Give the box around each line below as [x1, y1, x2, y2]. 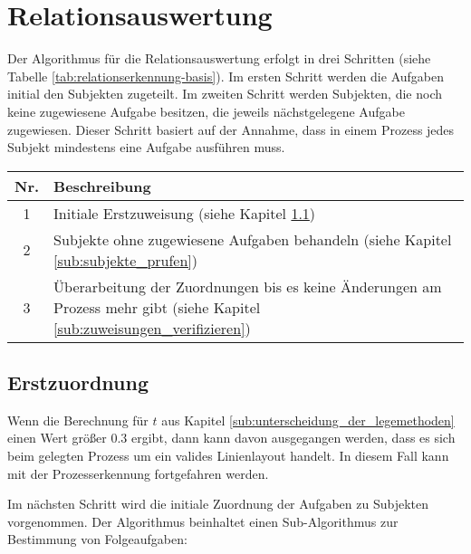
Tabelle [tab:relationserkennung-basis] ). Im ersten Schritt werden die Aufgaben [7, 66, 444, 85]
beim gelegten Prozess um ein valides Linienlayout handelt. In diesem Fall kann [7, 446, 449, 465]
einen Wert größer [7, 428, 107, 447]
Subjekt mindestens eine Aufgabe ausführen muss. [7, 138, 285, 157]
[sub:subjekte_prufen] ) [53, 249, 198, 271]
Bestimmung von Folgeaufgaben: [7, 530, 187, 549]
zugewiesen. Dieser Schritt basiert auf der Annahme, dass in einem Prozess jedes [7, 119, 455, 138]
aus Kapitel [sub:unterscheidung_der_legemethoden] [161, 410, 455, 429]
